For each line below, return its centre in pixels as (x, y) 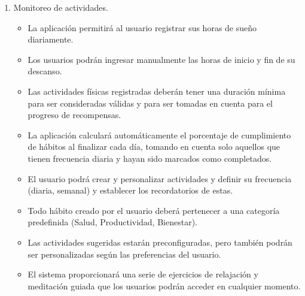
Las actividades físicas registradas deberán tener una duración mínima (157, 91)
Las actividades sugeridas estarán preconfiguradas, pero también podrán (160, 242)
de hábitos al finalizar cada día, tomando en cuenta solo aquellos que (154, 147)
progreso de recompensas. (74, 115)
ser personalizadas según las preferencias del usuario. (124, 254)
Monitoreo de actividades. (61, 7)
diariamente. (51, 39)
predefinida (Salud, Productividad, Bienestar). (112, 222)
